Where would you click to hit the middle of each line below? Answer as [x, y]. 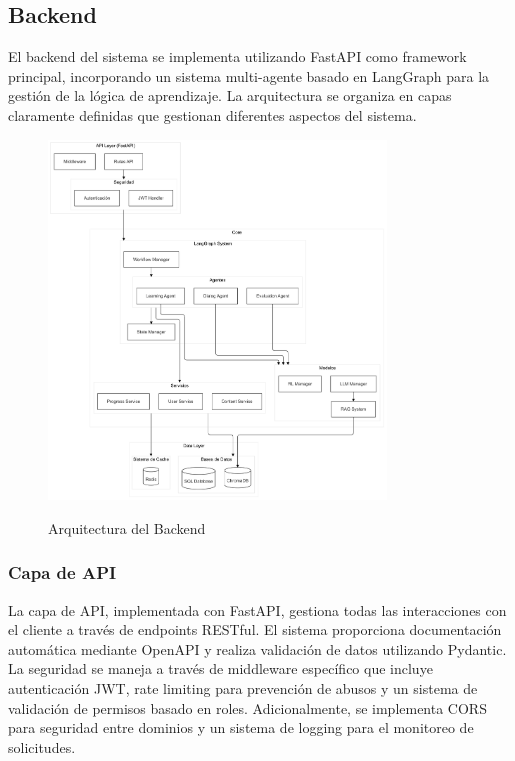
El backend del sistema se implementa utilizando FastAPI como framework [237, 56]
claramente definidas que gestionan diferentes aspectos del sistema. [212, 114]
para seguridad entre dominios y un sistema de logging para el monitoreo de [241, 727]
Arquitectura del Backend [127, 527]
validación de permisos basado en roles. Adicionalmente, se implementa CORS [247, 707]
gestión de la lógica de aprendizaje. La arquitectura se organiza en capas [230, 95]
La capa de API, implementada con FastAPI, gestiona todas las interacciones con [257, 609]
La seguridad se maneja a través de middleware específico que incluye [220, 668]
